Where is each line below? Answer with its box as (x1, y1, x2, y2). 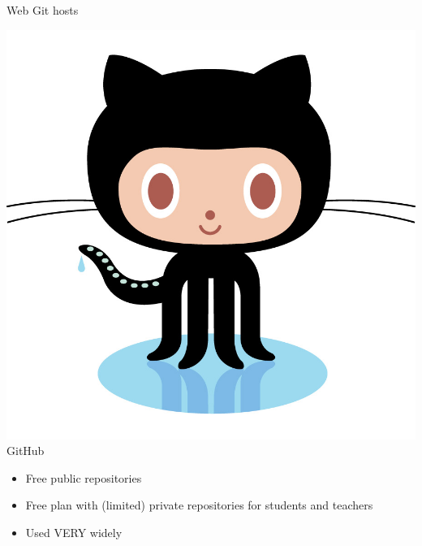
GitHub (6, 442, 45, 459)
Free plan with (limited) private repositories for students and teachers (25, 496, 373, 513)
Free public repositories (25, 469, 142, 486)
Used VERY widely (25, 523, 123, 540)
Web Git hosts (6, 2, 79, 18)
